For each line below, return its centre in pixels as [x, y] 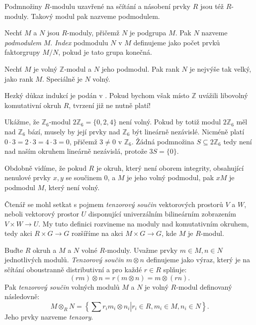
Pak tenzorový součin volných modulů [62, 286]
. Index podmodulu [79, 42]
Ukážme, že [22, 122]
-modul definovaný [204, 286]
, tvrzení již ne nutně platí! [110, 105]
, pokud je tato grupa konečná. [105, 52]
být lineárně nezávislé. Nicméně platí [188, 131]
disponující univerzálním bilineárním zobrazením [162, 214]
